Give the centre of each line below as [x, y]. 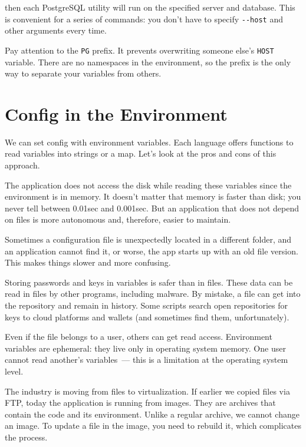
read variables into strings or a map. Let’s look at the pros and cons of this [141, 153]
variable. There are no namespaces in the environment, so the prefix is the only [148, 62]
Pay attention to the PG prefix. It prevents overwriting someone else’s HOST [139, 50]
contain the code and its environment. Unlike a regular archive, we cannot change [152, 414]
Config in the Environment [116, 113]
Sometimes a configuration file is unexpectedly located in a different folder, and [148, 239]
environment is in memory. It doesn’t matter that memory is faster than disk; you [153, 196]
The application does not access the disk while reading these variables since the [148, 185]
